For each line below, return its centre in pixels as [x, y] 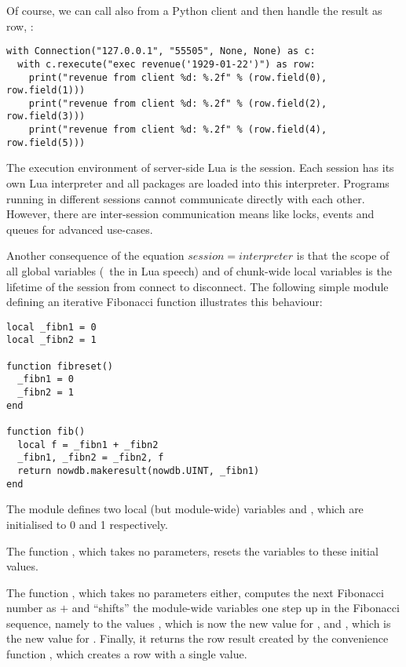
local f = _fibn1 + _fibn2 [88, 445]
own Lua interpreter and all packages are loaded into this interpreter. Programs [198, 183]
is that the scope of [343, 255]
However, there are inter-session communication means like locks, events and [190, 214]
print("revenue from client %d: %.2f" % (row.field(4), [178, 130]
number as [31, 608]
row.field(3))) [46, 117]
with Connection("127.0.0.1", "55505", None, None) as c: [161, 51]
